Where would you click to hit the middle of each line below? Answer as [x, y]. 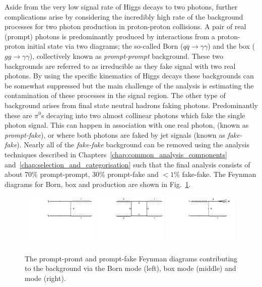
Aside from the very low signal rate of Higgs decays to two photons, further [121, 7]
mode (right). [45, 278]
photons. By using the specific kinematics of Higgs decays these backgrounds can [129, 76]
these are [18, 115]
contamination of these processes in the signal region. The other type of [115, 95]
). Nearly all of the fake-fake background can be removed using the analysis [133, 145]
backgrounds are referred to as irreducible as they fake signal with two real [120, 66]
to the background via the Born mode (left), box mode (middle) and [130, 268]
